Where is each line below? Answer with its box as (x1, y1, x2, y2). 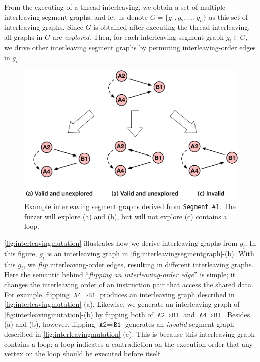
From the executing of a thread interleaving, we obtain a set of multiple (4, 2, 226, 12)
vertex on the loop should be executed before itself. (4, 348, 162, 359)
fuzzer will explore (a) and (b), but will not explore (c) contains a (24, 211, 227, 221)
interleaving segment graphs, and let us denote (4, 11, 148, 22)
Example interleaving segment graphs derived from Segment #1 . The (24, 201, 236, 212)
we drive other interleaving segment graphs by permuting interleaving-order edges (4, 42, 256, 53)
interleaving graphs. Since (4, 22, 83, 32)
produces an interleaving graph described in (100, 289, 235, 299)
